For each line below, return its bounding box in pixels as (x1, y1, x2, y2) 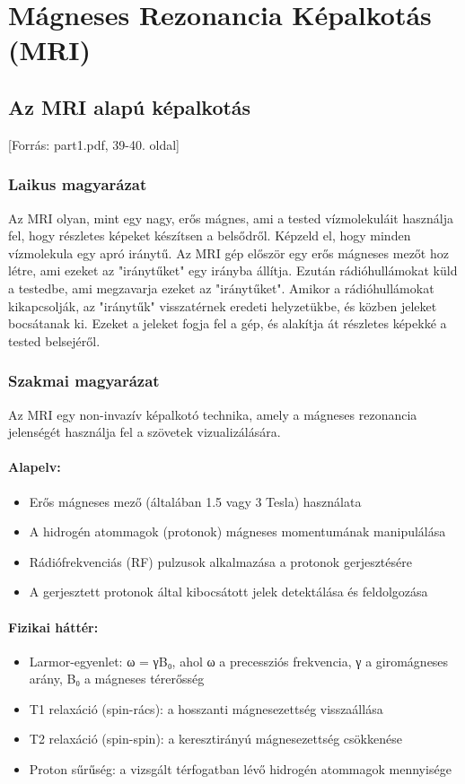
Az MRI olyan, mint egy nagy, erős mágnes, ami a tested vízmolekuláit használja (8, 208, 453, 227)
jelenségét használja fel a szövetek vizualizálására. (8, 422, 281, 441)
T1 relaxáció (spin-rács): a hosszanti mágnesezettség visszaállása (29, 699, 383, 718)
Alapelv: (8, 457, 61, 476)
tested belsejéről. (8, 331, 101, 350)
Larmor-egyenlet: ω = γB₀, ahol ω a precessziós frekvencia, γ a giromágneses (29, 651, 449, 670)
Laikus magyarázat (8, 173, 147, 196)
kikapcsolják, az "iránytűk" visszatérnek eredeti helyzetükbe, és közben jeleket (8, 296, 437, 315)
